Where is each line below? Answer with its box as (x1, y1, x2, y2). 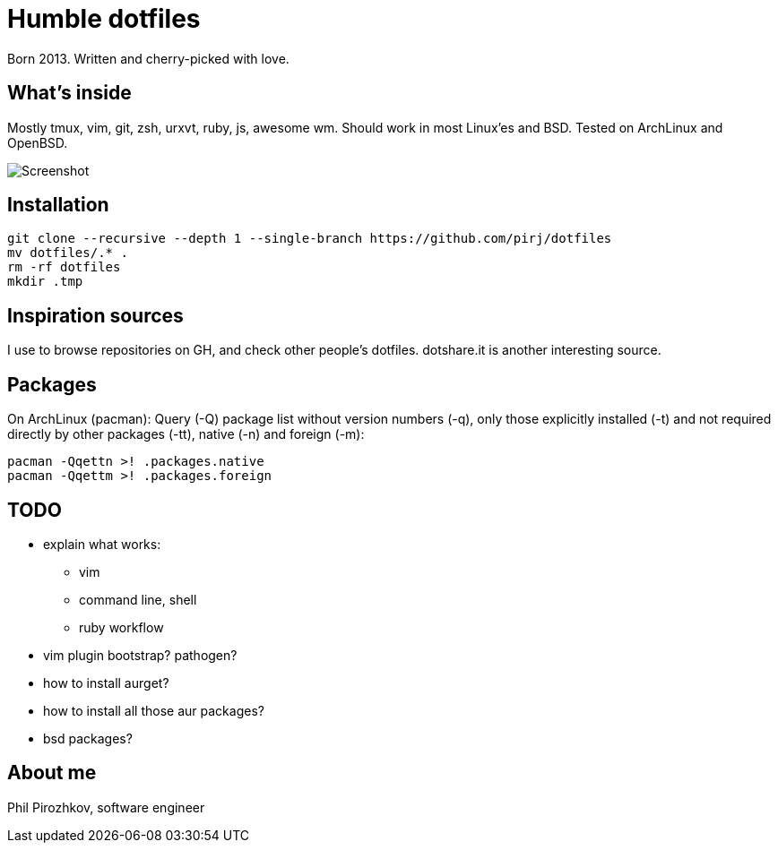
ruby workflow (79, 619, 164, 635)
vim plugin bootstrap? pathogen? (43, 647, 238, 663)
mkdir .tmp (7, 274, 83, 289)
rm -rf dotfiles (7, 260, 121, 275)
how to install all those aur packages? (43, 702, 264, 718)
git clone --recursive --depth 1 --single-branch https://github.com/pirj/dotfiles (7, 231, 612, 246)
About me (7, 761, 97, 785)
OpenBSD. (7, 134, 68, 150)
